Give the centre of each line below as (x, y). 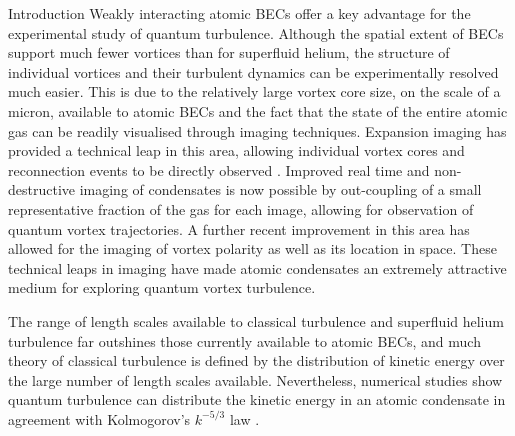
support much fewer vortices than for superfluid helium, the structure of (229, 52)
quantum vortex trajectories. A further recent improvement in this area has (239, 228)
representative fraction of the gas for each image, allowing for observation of (241, 208)
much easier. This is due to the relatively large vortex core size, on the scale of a (254, 91)
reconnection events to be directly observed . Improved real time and (219, 169)
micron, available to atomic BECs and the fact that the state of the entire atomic (258, 110)
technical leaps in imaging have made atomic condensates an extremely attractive (257, 267)
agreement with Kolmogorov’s (99, 418)
